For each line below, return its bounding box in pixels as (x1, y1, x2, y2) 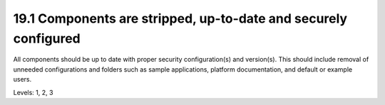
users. (13, 75, 32, 84)
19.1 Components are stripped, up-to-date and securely (13, 11, 348, 26)
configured (13, 31, 81, 46)
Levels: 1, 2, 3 (13, 88, 53, 96)
